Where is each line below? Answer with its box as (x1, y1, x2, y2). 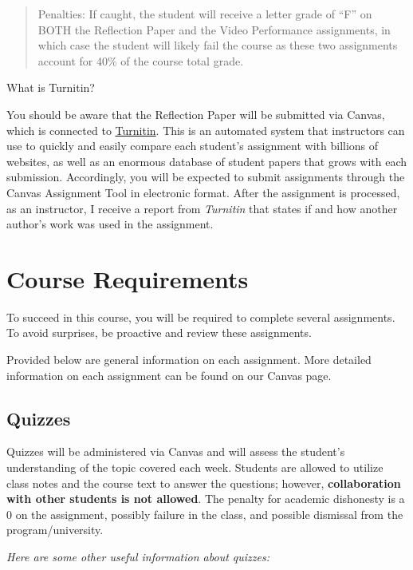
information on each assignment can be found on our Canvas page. (6, 366, 332, 383)
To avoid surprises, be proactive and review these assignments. (6, 324, 312, 341)
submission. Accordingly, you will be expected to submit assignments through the (6, 168, 405, 185)
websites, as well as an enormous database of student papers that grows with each (6, 152, 407, 169)
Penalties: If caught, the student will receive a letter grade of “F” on (37, 6, 372, 22)
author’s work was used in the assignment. (6, 216, 214, 232)
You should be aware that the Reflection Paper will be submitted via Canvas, (6, 105, 385, 122)
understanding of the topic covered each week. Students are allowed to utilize (6, 459, 383, 476)
